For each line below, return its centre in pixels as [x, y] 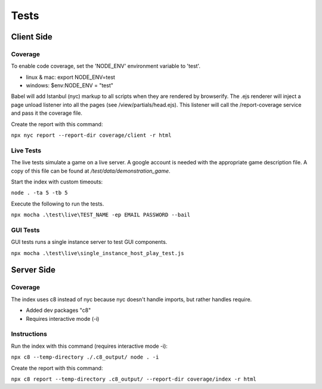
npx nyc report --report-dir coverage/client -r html [91, 135]
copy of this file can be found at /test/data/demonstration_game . [91, 171]
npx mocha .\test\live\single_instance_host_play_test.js [97, 253]
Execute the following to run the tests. [58, 204]
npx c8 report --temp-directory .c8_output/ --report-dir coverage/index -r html [134, 379]
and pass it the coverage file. [47, 113]
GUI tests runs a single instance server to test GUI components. [89, 242]
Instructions [29, 334]
